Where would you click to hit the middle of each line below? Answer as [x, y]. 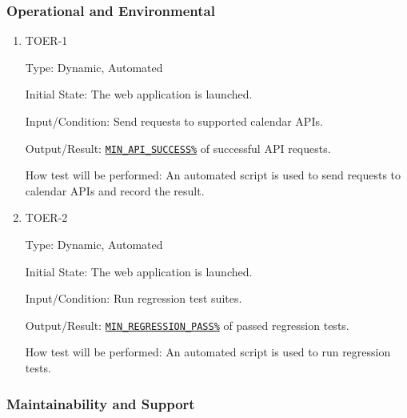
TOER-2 [46, 217]
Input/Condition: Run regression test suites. [134, 298]
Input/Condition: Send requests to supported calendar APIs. [174, 121]
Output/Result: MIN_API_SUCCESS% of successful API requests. [178, 148]
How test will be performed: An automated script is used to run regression [208, 352]
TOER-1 [46, 40]
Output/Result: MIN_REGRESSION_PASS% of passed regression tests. [187, 325]
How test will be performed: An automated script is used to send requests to [213, 175]
